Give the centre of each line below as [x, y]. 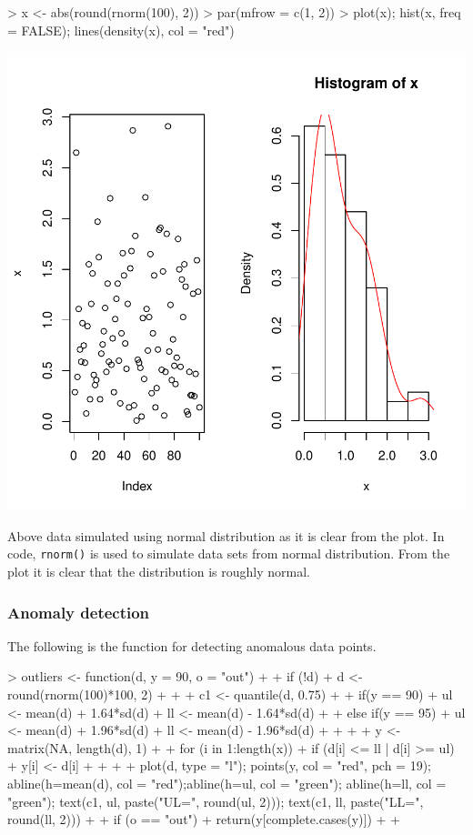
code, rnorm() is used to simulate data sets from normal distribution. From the [229, 553]
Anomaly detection [79, 612]
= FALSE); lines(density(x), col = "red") [121, 30]
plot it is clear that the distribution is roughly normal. [159, 572]
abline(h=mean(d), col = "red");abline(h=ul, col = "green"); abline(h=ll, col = [227, 783]
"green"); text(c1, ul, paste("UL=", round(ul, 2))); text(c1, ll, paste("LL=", [216, 801]
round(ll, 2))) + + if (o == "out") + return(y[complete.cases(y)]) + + [204, 819]
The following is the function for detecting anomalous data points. [192, 645]
